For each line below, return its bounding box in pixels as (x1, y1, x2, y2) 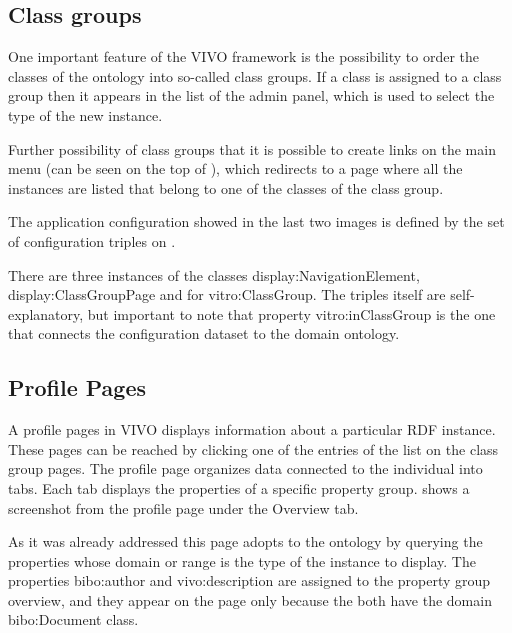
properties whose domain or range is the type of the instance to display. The (8, 550, 476, 571)
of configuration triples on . (8, 230, 176, 251)
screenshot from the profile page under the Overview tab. (8, 497, 359, 518)
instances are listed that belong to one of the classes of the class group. (8, 177, 444, 198)
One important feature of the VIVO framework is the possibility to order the (8, 46, 480, 67)
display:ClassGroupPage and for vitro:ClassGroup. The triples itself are (8, 284, 446, 305)
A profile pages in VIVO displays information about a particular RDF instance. (8, 419, 496, 440)
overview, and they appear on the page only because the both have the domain (8, 589, 492, 610)
